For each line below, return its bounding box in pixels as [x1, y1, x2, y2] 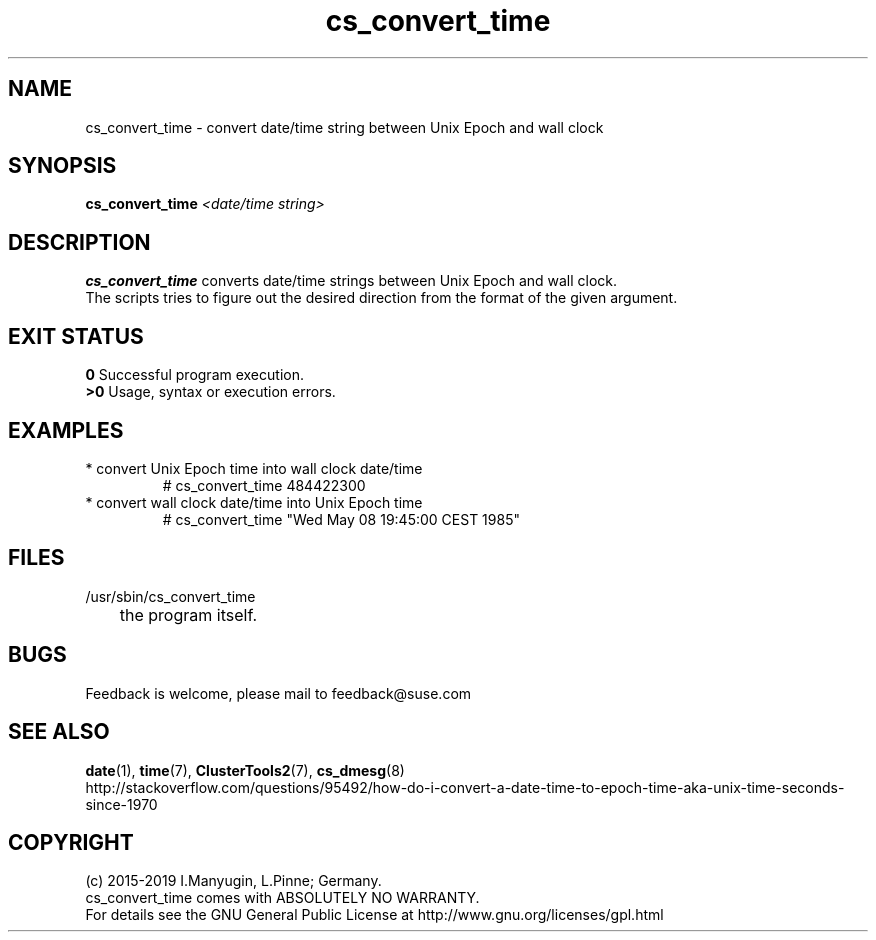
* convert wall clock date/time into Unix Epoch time [85, 493, 423, 511]
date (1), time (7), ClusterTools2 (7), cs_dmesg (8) [85, 761, 405, 779]
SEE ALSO [8, 719, 110, 745]
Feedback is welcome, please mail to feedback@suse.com [85, 684, 472, 702]
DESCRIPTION [8, 229, 151, 255]
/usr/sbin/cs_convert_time [85, 587, 256, 605]
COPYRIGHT [8, 829, 134, 855]
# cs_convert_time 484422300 [162, 476, 366, 494]
